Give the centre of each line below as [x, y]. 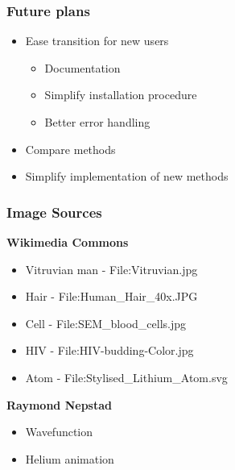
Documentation [82, 67]
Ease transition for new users [97, 41]
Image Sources [54, 212]
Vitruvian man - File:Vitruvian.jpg [111, 269]
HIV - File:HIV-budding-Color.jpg [109, 350]
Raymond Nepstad [59, 404]
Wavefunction [59, 432]
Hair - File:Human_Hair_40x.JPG [111, 296]
